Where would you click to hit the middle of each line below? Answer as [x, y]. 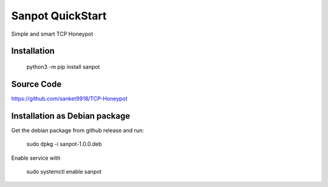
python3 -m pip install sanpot [63, 67]
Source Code [36, 84]
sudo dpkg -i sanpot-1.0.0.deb [64, 144]
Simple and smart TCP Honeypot [52, 34]
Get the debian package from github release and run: [77, 130]
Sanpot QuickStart [59, 16]
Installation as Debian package [71, 116]
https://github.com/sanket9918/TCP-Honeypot [69, 98]
